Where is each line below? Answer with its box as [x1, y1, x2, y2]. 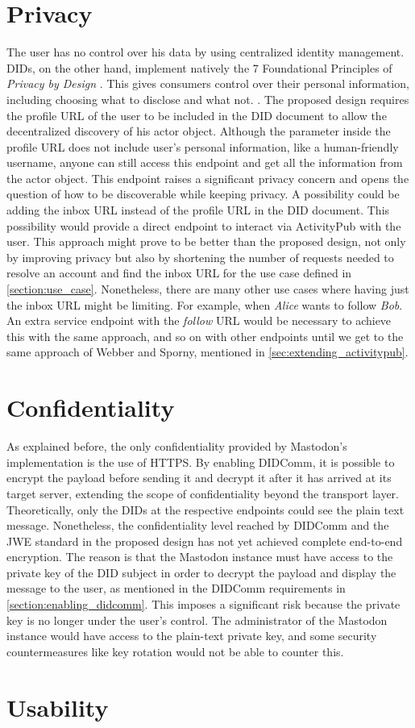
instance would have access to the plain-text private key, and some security [6, 627, 377, 644]
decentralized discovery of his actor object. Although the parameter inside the [6, 123, 391, 139]
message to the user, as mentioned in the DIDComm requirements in [6, 580, 346, 597]
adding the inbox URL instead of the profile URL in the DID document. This [6, 202, 390, 218]
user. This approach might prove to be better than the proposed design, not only [6, 233, 406, 250]
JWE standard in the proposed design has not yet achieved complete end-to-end [6, 532, 403, 549]
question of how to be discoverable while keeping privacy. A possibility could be [6, 185, 400, 202]
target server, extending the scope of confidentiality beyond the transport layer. [6, 485, 399, 501]
